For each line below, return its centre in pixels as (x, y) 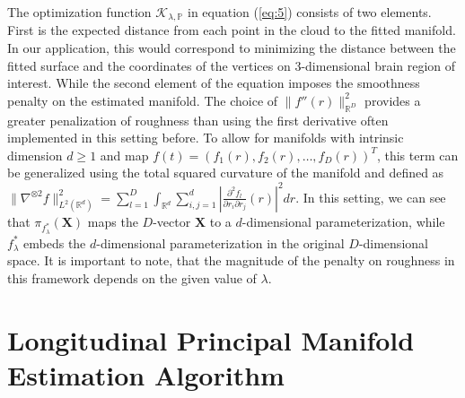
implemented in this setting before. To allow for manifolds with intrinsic (206, 138)
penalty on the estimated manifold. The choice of (143, 100)
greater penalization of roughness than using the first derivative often (198, 120)
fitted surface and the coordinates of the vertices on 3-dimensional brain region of (232, 65)
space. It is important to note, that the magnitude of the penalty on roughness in (231, 260)
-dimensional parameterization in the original (220, 242)
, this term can (417, 155)
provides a (393, 100)
